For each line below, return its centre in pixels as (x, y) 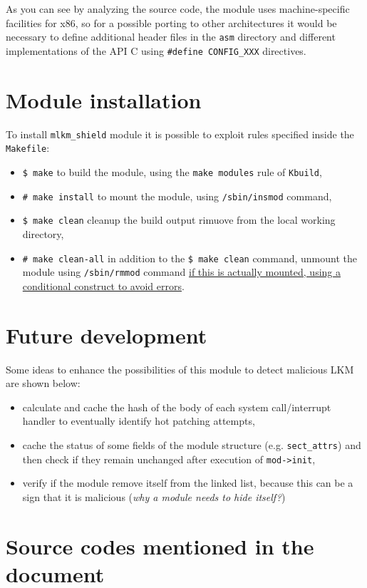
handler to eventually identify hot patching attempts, (139, 421)
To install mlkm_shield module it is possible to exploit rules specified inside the (180, 134)
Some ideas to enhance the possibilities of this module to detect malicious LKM (180, 369)
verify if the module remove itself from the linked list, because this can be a (188, 483)
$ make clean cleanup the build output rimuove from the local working (179, 220)
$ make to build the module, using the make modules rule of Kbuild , (172, 171)
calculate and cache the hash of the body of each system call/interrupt (177, 407)
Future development (107, 335)
